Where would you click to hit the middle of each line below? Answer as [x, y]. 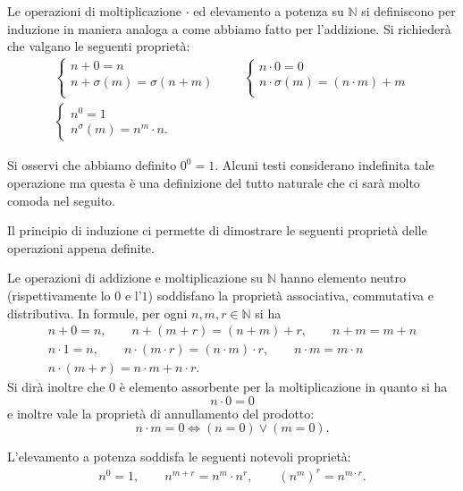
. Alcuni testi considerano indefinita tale [324, 165]
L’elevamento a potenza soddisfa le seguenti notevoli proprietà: [179, 457]
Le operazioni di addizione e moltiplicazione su [135, 278]
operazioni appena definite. [81, 247]
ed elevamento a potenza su [269, 11]
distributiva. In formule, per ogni [97, 313]
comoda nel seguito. [62, 200]
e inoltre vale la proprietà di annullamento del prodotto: [161, 413]
